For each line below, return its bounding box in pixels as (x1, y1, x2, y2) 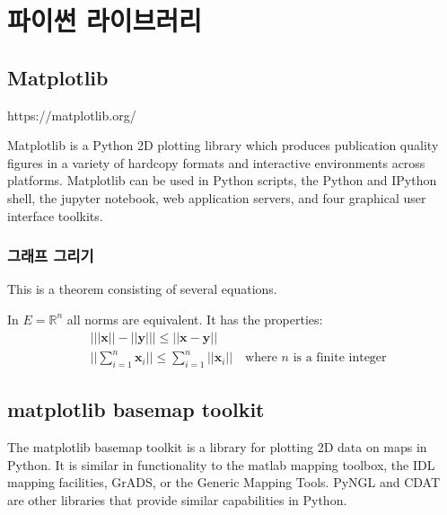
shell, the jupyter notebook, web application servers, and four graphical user (7, 188, 426, 207)
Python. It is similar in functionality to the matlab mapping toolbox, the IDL (7, 455, 435, 474)
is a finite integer (293, 351, 387, 365)
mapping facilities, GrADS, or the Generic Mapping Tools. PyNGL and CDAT (7, 473, 441, 492)
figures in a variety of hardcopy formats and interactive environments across (7, 153, 425, 172)
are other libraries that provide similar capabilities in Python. (7, 490, 347, 509)
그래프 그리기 (7, 244, 94, 267)
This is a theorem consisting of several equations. (7, 280, 277, 298)
